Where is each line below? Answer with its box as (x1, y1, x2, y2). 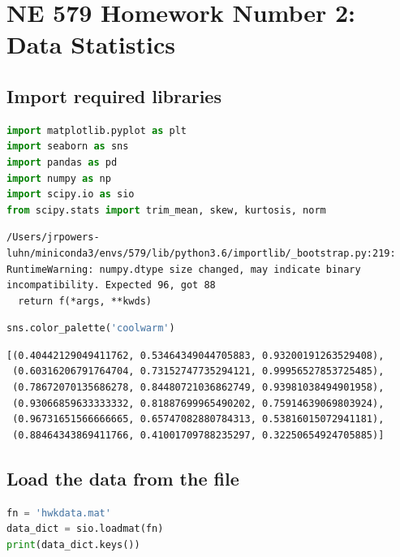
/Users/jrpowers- (6, 231, 100, 244)
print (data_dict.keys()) (6, 538, 140, 551)
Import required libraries (6, 83, 222, 108)
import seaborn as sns (6, 140, 129, 153)
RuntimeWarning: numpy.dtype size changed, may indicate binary (6, 263, 361, 275)
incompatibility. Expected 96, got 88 (6, 279, 216, 291)
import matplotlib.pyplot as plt (6, 124, 187, 136)
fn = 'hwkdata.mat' (6, 507, 111, 519)
